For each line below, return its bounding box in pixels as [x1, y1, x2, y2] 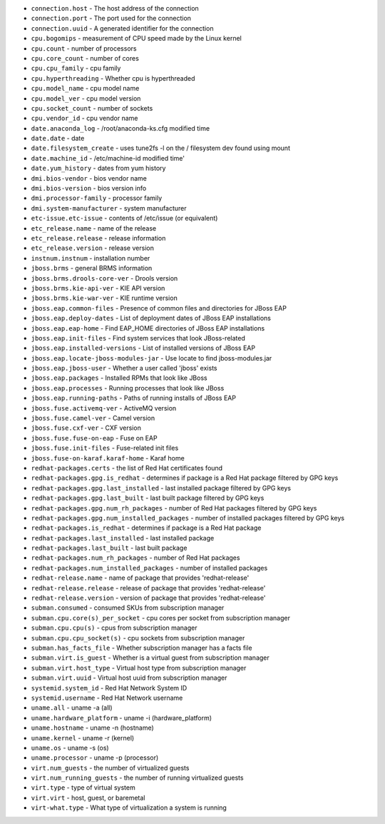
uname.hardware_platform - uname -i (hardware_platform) [31, 713, 212, 722]
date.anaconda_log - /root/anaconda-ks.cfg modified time [31, 124, 210, 132]
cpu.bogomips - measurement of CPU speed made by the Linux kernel [31, 34, 242, 43]
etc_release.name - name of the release [31, 223, 157, 232]
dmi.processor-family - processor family [31, 194, 163, 203]
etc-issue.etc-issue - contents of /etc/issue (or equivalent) [31, 214, 218, 223]
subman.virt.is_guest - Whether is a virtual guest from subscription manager [31, 653, 270, 662]
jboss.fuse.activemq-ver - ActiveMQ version [31, 403, 177, 412]
